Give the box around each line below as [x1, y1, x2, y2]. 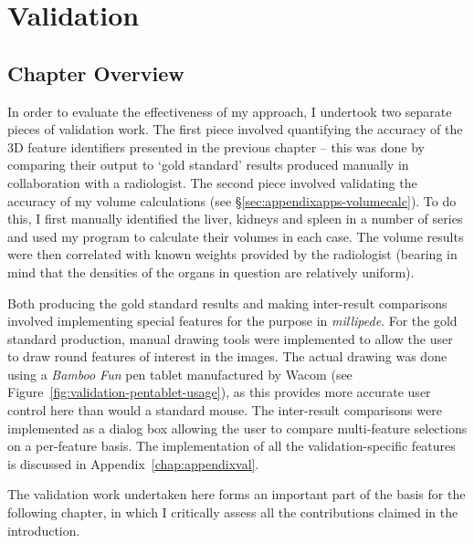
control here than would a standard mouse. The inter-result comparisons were [7, 401, 442, 420]
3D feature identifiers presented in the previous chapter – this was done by [7, 137, 425, 156]
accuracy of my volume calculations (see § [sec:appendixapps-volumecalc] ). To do [7, 191, 457, 210]
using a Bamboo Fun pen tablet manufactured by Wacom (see [7, 364, 353, 383]
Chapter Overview [7, 58, 184, 87]
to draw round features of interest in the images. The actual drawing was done [7, 347, 448, 366]
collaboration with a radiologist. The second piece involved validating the [7, 172, 417, 192]
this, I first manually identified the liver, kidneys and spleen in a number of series [7, 209, 463, 228]
